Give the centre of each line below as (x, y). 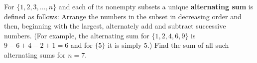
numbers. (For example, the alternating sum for (77, 35)
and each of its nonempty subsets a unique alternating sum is (156, 6)
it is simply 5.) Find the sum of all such (168, 45)
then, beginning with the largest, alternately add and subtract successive (115, 26)
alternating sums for (35, 54)
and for (81, 45)
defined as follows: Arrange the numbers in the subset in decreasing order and (123, 16)
